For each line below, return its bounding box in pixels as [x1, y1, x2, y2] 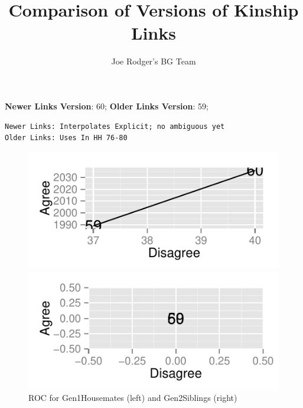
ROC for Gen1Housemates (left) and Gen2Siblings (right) [28, 391, 237, 404]
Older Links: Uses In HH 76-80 [5, 134, 128, 143]
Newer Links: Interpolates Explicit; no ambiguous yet [5, 122, 225, 131]
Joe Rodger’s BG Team [111, 55, 196, 67]
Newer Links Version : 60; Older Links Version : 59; [5, 99, 208, 112]
